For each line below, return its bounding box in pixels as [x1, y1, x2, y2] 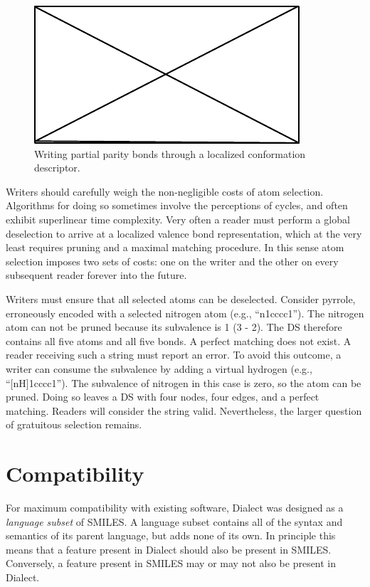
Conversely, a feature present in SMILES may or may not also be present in [6, 556, 337, 571]
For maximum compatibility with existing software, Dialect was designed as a [6, 500, 344, 514]
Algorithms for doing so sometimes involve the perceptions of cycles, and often [6, 198, 348, 213]
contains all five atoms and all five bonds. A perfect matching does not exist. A [6, 333, 351, 348]
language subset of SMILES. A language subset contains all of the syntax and [6, 514, 343, 529]
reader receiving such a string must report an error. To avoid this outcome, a [6, 347, 342, 362]
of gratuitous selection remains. [6, 417, 142, 432]
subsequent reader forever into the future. [6, 268, 187, 282]
